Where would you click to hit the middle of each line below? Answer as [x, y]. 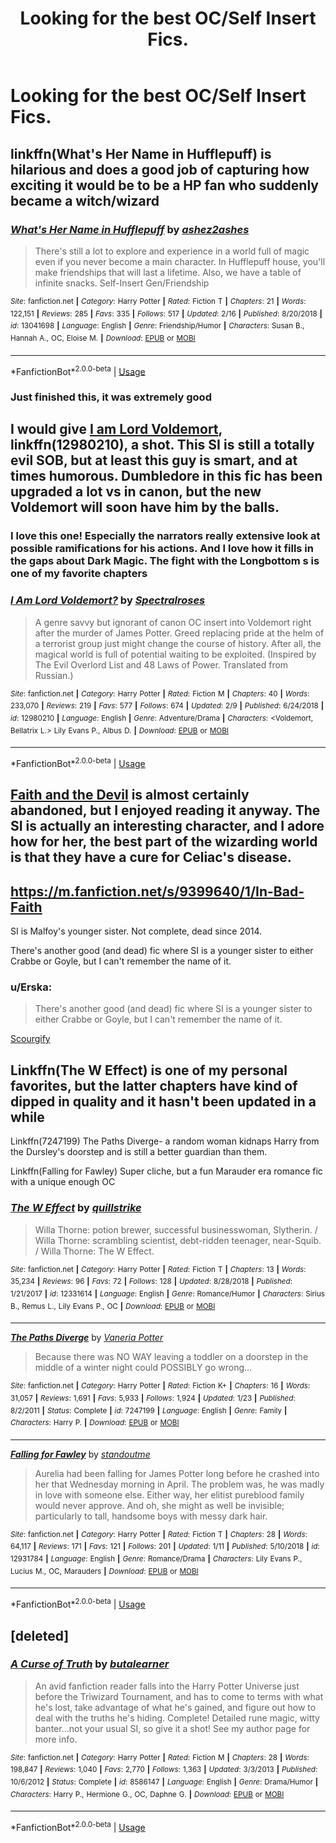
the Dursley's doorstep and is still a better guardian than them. [139, 1152]
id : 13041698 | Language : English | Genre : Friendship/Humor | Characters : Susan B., [157, 326]
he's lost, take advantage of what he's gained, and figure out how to [175, 1707]
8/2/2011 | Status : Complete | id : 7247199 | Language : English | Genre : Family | [149, 1410]
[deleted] [40, 1635]
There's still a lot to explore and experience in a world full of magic [172, 251]
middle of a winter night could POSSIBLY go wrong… [143, 1368]
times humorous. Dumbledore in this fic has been [166, 476]
